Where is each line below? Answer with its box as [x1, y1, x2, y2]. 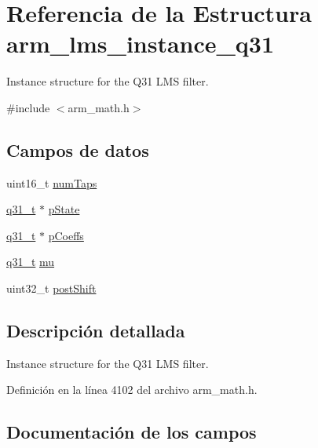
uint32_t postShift [6, 280, 97, 297]
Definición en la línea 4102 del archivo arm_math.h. [6, 381, 258, 398]
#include [6, 99, 50, 115]
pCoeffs [48, 227, 84, 243]
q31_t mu [6, 253, 55, 270]
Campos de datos [6, 137, 149, 162]
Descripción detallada [6, 319, 185, 343]
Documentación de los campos [6, 420, 257, 444]
